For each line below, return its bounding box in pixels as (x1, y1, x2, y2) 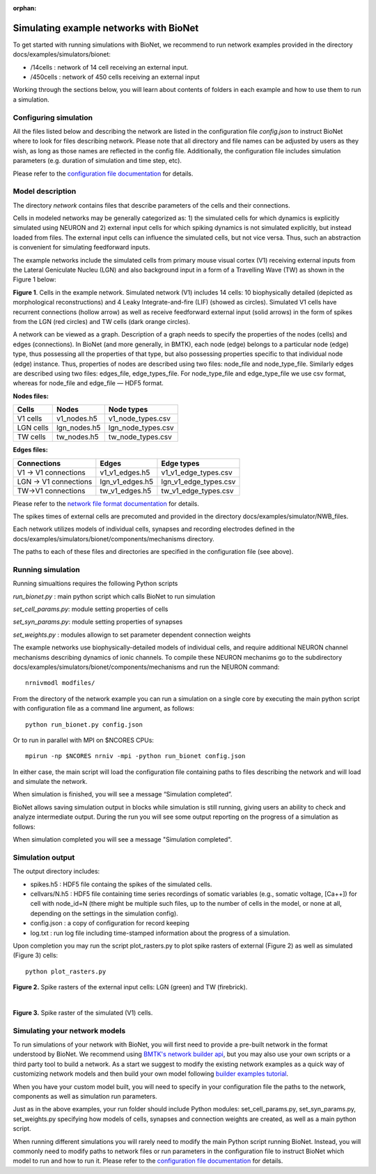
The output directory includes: (13, 867, 100, 876)
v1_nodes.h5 (56, 414, 97, 424)
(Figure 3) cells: (13, 951, 58, 959)
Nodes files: (13, 392, 49, 400)
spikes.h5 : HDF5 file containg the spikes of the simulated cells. (30, 880, 212, 888)
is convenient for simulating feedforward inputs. (13, 243, 150, 252)
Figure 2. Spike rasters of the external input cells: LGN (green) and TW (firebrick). (13, 983, 248, 991)
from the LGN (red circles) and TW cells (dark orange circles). (13, 318, 191, 325)
